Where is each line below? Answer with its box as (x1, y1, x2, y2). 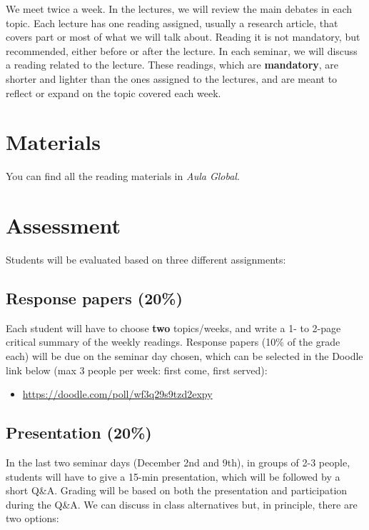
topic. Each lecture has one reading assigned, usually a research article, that (6, 15, 338, 30)
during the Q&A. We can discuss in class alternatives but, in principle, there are (6, 496, 358, 511)
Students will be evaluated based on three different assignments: (6, 252, 286, 266)
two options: (6, 511, 59, 526)
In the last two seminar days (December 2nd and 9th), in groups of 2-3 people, (6, 454, 350, 469)
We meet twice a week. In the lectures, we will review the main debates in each (6, 1, 353, 16)
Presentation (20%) (6, 421, 152, 444)
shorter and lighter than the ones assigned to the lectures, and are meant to (6, 71, 338, 86)
